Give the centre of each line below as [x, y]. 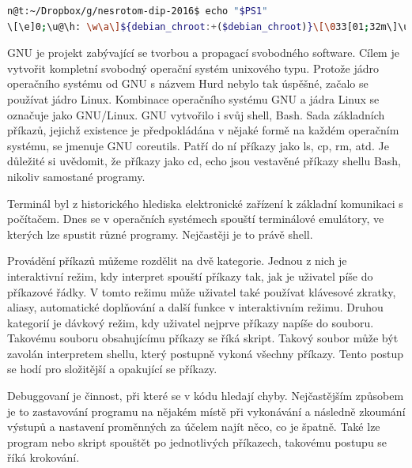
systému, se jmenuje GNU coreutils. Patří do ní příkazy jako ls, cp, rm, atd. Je [198, 145]
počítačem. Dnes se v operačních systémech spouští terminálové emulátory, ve [196, 219]
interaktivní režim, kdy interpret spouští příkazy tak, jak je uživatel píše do [190, 276]
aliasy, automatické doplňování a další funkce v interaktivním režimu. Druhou [195, 307]
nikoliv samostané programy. [76, 176]
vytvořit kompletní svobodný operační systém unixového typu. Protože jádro [193, 68]
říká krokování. [43, 457]
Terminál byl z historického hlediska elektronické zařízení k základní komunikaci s [205, 203]
